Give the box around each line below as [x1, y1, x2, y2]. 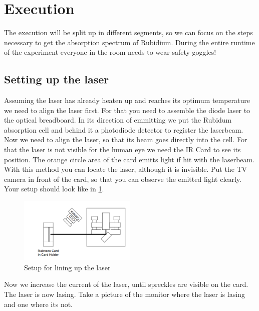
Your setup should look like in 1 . [4, 183, 104, 194]
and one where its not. [4, 298, 73, 309]
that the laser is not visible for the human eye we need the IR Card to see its [4, 144, 241, 155]
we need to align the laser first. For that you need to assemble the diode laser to [4, 105, 250, 115]
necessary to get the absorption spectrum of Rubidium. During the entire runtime [4, 37, 255, 47]
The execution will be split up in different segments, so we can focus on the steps [4, 27, 253, 38]
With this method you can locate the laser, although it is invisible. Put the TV [4, 164, 247, 174]
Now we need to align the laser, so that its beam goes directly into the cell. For [4, 134, 247, 145]
